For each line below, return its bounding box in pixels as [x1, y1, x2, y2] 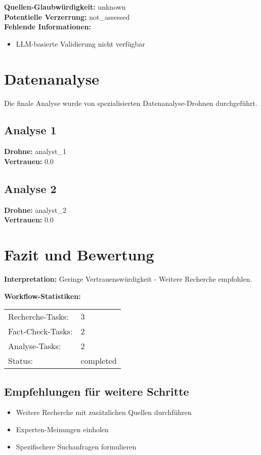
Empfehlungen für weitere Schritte [4, 383, 189, 399]
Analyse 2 [4, 180, 57, 196]
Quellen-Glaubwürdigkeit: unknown [4, 2, 126, 12]
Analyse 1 [4, 122, 57, 138]
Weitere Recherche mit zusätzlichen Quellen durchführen [16, 407, 192, 418]
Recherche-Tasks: [8, 311, 69, 323]
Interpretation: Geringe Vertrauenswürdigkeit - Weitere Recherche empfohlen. [4, 274, 252, 284]
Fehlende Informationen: [4, 21, 91, 32]
